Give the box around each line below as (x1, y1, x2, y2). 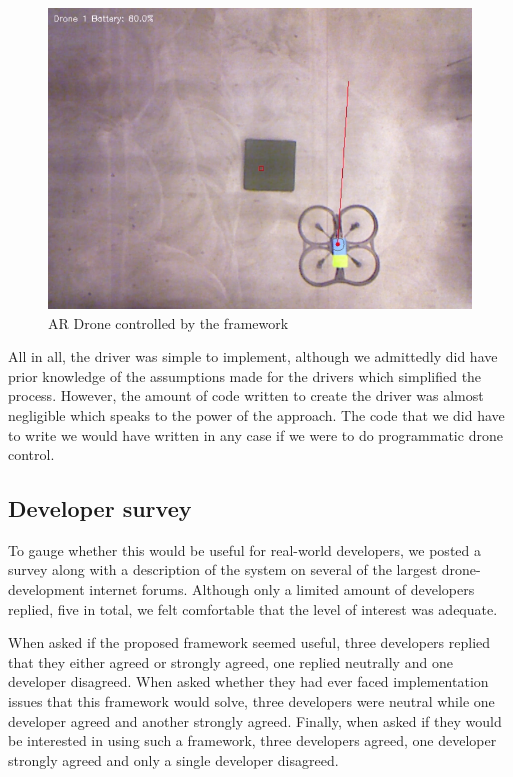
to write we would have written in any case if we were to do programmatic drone (8, 424, 503, 445)
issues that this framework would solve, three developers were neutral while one (8, 691, 495, 712)
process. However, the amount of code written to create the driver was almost (8, 385, 484, 406)
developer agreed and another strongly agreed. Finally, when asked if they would (8, 710, 502, 731)
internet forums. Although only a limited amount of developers (89, 579, 475, 600)
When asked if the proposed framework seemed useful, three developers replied (8, 632, 491, 653)
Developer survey (8, 493, 192, 524)
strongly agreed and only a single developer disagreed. (8, 749, 339, 770)
